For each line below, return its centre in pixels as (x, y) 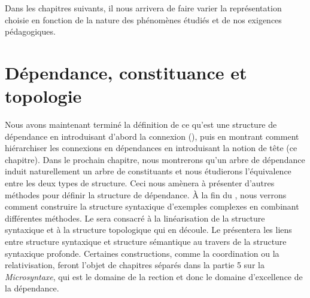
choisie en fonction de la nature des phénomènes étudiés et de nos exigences (143, 19)
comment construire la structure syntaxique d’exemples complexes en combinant (152, 206)
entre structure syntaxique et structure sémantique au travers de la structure (146, 242)
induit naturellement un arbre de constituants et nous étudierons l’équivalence (148, 171)
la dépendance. (32, 288)
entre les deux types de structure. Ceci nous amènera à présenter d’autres (140, 183)
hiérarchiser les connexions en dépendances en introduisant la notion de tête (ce (151, 148)
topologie (43, 96)
